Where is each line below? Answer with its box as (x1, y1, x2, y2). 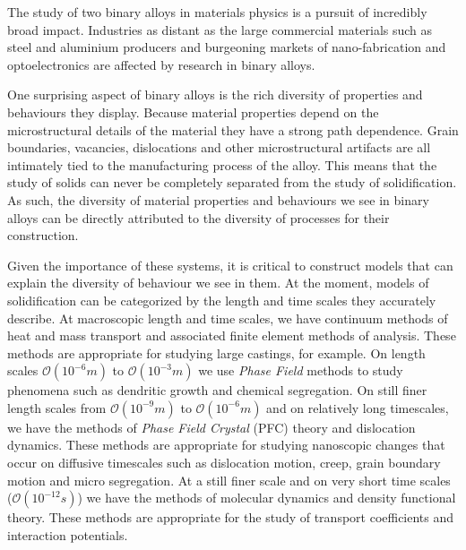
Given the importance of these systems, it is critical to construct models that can (7, 255, 453, 274)
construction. (7, 226, 79, 245)
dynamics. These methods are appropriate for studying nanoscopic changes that (7, 435, 445, 454)
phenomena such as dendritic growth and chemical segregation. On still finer (7, 381, 427, 400)
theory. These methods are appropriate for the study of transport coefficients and (7, 508, 454, 527)
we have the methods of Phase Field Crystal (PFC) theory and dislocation (7, 417, 416, 436)
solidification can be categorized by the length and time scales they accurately (7, 290, 436, 309)
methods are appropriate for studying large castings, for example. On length (7, 343, 426, 362)
